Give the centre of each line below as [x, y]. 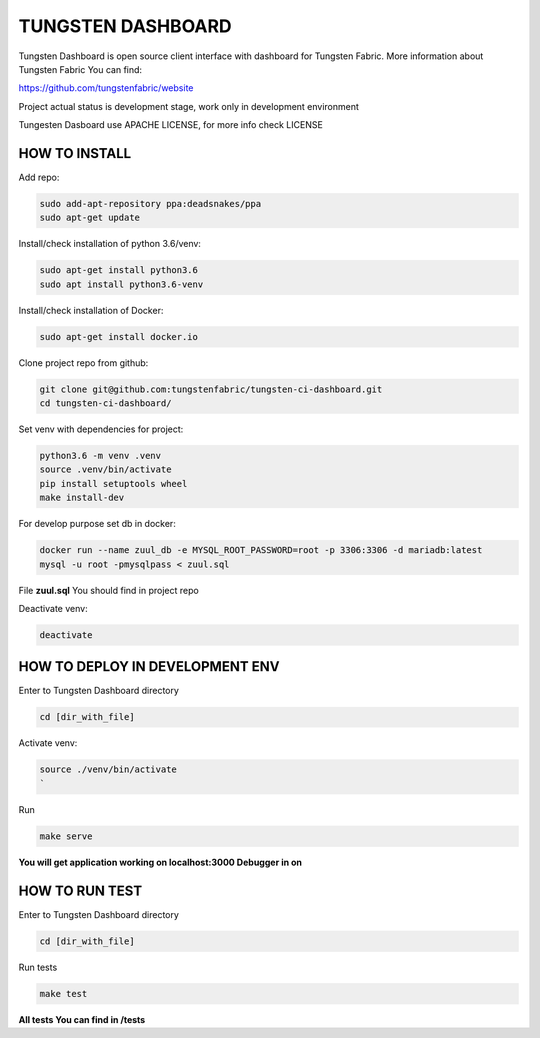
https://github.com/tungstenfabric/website [106, 88]
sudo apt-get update [89, 218]
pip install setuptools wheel [113, 483]
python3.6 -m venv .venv [100, 456]
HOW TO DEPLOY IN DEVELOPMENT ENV [149, 666]
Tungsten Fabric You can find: [80, 69]
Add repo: [39, 177]
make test [63, 993]
